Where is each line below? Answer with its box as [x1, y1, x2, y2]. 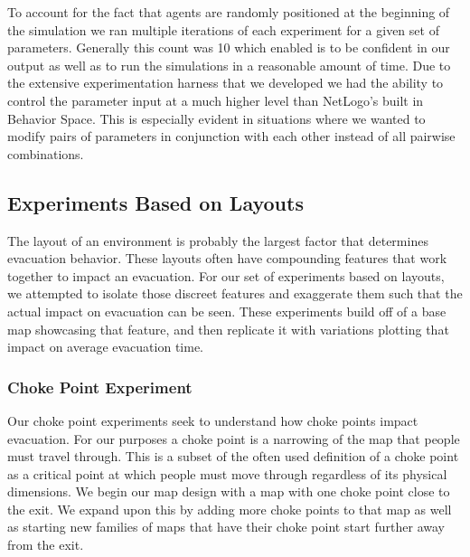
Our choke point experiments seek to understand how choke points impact [7, 411, 418, 430]
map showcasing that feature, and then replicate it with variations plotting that [7, 319, 449, 338]
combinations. [7, 144, 84, 163]
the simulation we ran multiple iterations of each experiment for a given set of [7, 20, 439, 39]
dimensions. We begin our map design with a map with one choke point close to [7, 482, 450, 501]
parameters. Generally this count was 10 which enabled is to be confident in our [7, 38, 450, 57]
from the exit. [7, 535, 84, 554]
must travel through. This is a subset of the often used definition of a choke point [7, 447, 459, 466]
